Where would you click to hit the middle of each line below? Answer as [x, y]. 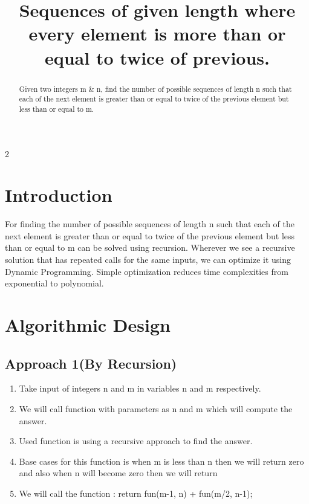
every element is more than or [157, 34]
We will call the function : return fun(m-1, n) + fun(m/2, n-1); [136, 493]
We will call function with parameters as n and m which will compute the [156, 408]
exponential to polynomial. [54, 283]
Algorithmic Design [88, 324]
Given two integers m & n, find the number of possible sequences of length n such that [155, 89]
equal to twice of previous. [157, 57]
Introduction [59, 195]
